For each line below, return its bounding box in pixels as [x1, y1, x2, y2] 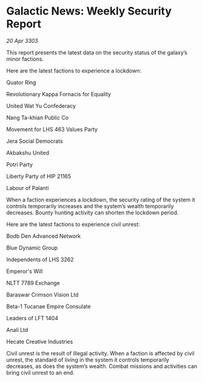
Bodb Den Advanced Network [6, 232, 81, 240]
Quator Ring [6, 79, 36, 86]
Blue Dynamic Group [6, 244, 58, 251]
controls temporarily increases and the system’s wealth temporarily [6, 202, 174, 209]
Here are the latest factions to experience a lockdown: [6, 67, 141, 74]
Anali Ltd [6, 326, 28, 334]
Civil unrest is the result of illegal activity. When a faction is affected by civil [6, 349, 195, 357]
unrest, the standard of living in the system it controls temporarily [6, 356, 170, 363]
